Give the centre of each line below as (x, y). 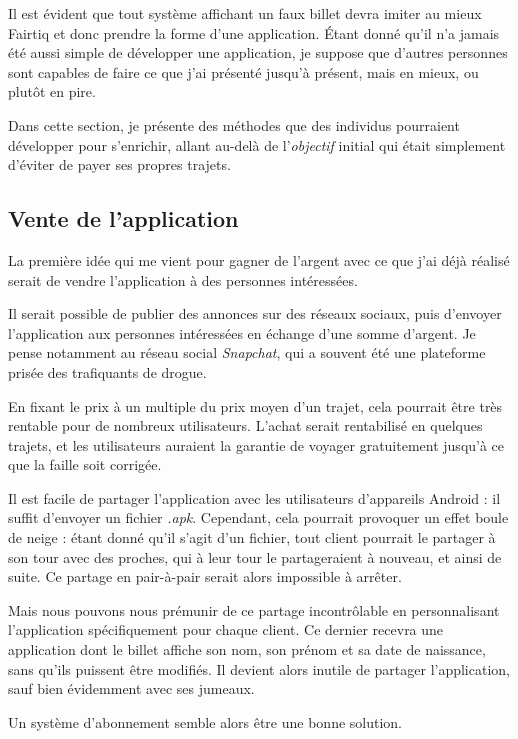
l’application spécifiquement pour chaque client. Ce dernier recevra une (226, 629)
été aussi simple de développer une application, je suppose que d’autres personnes (258, 52)
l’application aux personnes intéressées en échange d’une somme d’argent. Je (242, 332)
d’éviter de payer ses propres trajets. (119, 164)
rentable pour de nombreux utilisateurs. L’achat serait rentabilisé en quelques (245, 425)
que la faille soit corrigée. (85, 464)
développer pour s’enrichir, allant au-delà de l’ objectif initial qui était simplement (257, 144)
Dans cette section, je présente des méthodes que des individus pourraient (234, 124)
